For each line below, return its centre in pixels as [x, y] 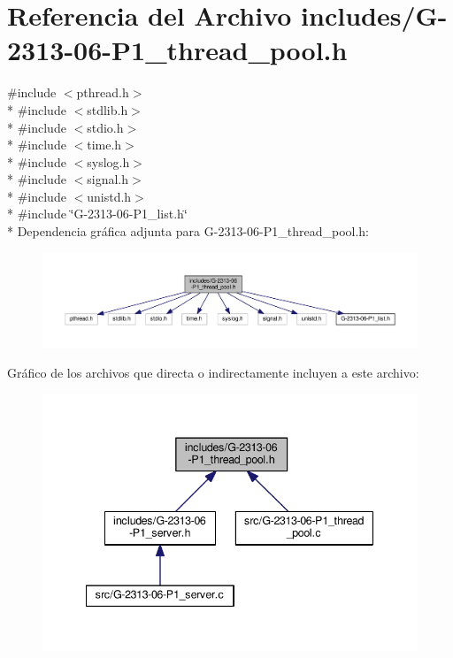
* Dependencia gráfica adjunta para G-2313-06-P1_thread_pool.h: [188, 231]
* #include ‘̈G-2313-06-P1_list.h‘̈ [97, 214]
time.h [104, 145]
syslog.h [108, 161]
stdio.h [105, 127]
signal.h [107, 179]
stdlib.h [107, 109]
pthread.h [103, 92]
